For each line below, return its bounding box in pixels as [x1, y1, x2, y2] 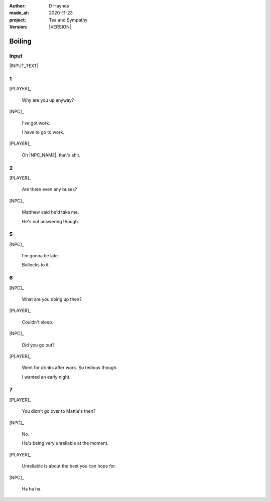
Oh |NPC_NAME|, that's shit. [22, 152, 80, 158]
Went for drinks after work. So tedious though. [22, 365, 118, 371]
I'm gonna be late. [22, 253, 60, 259]
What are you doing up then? [22, 296, 82, 302]
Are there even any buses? [22, 186, 77, 193]
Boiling [9, 37, 32, 45]
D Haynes [49, 3, 69, 9]
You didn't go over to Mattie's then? [22, 408, 96, 414]
